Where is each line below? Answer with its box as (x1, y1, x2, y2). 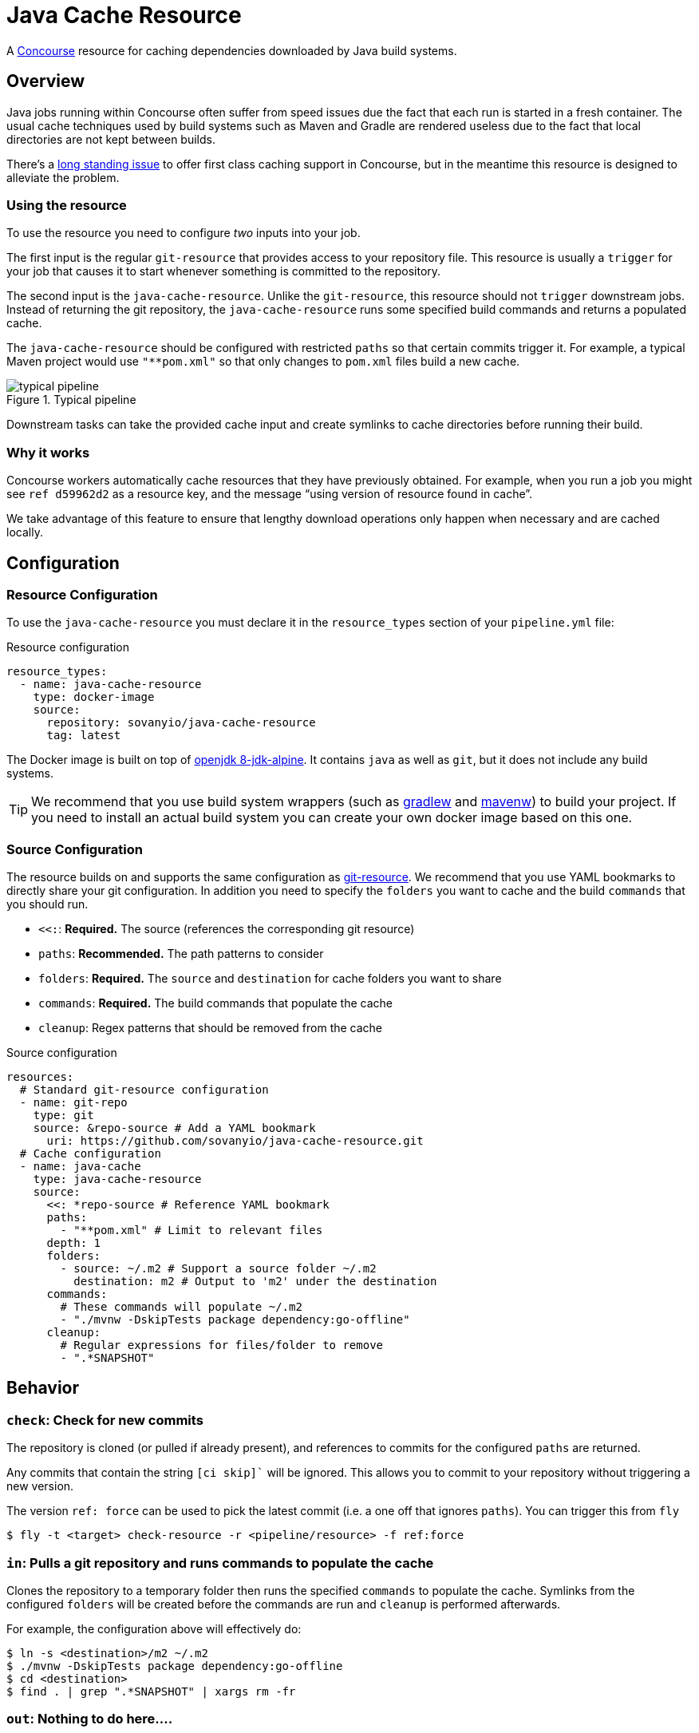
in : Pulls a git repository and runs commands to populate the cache (6, 1554, 434, 1571)
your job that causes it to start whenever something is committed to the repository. (6, 264, 441, 279)
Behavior (6, 1378, 80, 1399)
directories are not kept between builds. (6, 132, 215, 146)
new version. (6, 1479, 74, 1494)
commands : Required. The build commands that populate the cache (38, 996, 393, 1011)
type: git (33, 1109, 94, 1122)
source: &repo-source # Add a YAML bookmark (33, 1122, 316, 1135)
